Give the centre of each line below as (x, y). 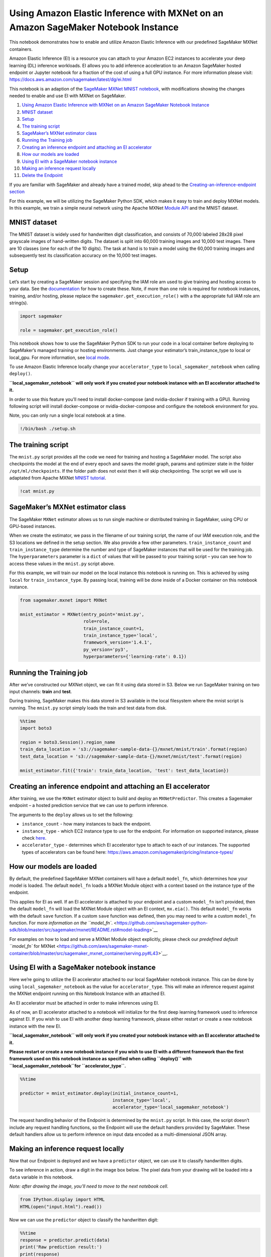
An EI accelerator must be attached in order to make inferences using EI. (84, 1003)
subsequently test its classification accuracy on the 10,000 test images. (83, 255)
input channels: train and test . (41, 692)
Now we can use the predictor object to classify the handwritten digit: (84, 1220)
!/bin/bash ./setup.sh (48, 429)
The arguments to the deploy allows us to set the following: (71, 815)
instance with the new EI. (35, 1026)
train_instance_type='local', (120, 635)
